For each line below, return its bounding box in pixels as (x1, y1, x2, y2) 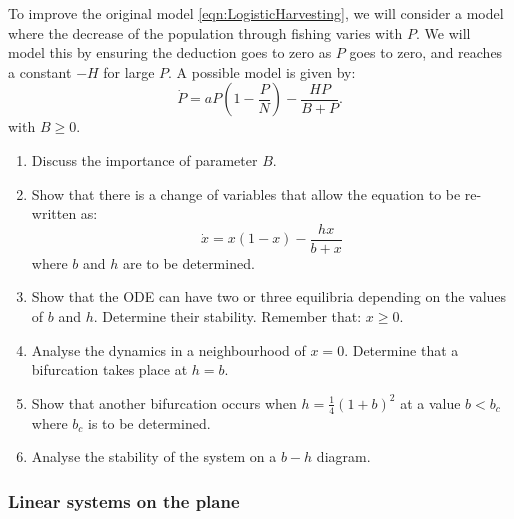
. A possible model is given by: (168, 61, 356, 82)
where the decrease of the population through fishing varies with (8, 22, 403, 43)
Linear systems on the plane (8, 488, 240, 513)
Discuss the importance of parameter (31, 149, 258, 170)
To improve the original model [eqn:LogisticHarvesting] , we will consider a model (8, 3, 504, 23)
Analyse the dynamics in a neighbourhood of (31, 339, 306, 360)
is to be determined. (87, 412, 211, 433)
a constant (8, 61, 72, 82)
